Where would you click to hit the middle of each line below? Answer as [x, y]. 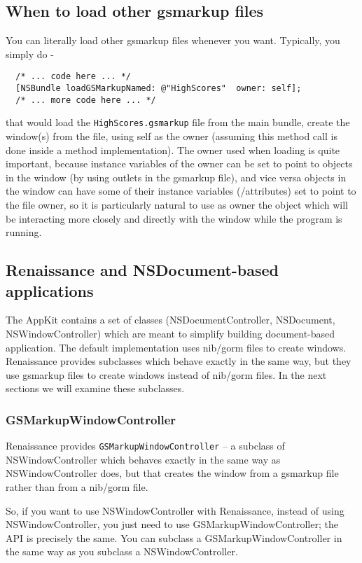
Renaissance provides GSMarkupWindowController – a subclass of [145, 446]
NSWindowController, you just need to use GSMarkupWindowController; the [172, 524]
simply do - [30, 54]
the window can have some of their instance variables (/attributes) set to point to [181, 191]
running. [24, 232]
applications [50, 290]
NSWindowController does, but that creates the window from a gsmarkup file [172, 473]
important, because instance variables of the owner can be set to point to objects [179, 164]
